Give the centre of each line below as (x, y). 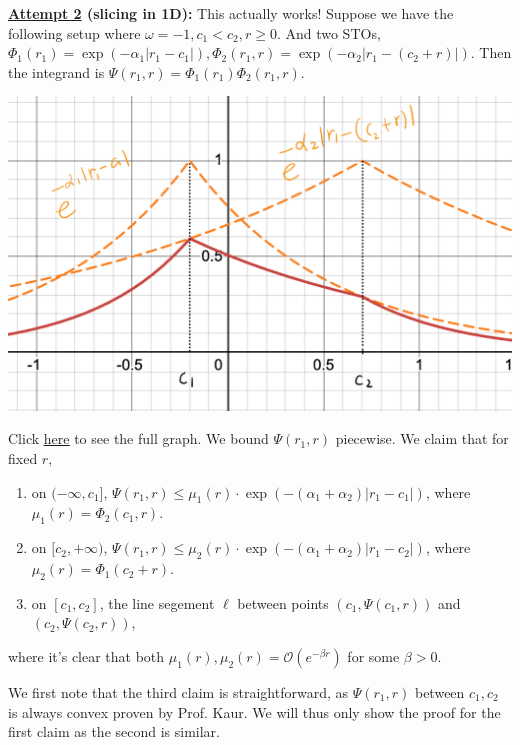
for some (373, 656)
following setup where (74, 32)
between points (283, 602)
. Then (491, 52)
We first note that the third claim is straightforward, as (178, 692)
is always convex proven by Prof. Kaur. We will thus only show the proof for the (254, 711)
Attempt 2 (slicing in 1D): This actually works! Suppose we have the (231, 13)
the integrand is (56, 71)
